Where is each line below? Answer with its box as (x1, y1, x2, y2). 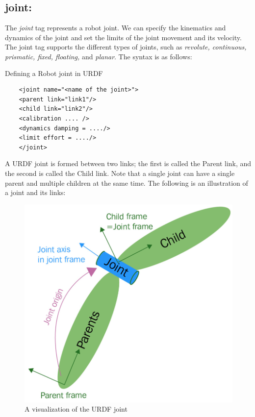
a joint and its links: (5, 187, 66, 197)
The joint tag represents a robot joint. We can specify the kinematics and (5, 23, 226, 33)
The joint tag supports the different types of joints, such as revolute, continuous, (5, 42, 247, 52)
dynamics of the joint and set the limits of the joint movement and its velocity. (5, 32, 242, 42)
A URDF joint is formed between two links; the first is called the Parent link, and (5, 158, 252, 169)
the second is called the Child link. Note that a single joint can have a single (5, 168, 235, 178)
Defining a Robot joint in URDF (5, 68, 103, 78)
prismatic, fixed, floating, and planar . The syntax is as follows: (5, 51, 192, 61)
